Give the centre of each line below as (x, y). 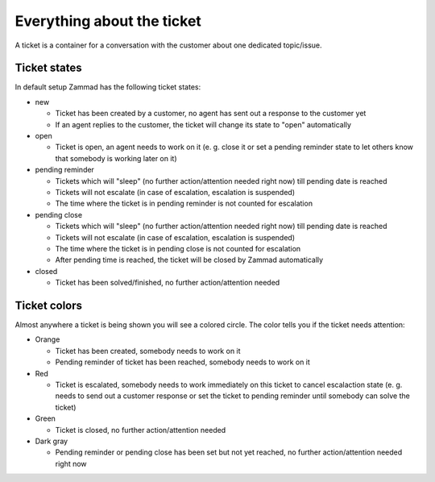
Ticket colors (49, 305)
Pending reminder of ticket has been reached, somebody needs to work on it (182, 362)
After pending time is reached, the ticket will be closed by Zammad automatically (189, 260)
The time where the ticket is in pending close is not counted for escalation (178, 248)
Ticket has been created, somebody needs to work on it (148, 351)
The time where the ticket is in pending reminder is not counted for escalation (184, 204)
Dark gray (52, 441)
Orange (48, 339)
